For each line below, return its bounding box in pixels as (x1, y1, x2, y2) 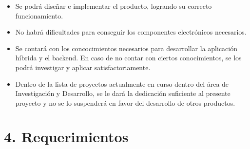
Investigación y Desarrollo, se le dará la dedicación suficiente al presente (15, 88, 231, 98)
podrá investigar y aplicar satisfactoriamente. (15, 62, 151, 72)
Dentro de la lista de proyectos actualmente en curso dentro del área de (15, 78, 229, 89)
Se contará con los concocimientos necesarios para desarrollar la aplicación (15, 43, 237, 53)
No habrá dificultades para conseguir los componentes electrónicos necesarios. (15, 27, 247, 37)
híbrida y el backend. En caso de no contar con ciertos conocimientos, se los (15, 53, 242, 63)
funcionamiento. (15, 10, 63, 20)
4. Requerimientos (4, 126, 129, 146)
